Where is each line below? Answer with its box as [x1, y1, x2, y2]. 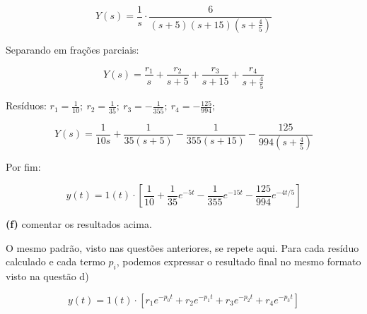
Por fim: [6, 159, 41, 174]
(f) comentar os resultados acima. [6, 217, 152, 231]
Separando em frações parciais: [6, 42, 139, 56]
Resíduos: [6, 98, 47, 113]
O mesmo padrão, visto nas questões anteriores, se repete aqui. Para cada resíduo [6, 240, 359, 255]
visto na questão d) [6, 269, 89, 284]
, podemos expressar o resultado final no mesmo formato [116, 254, 361, 269]
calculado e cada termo [6, 254, 105, 269]
